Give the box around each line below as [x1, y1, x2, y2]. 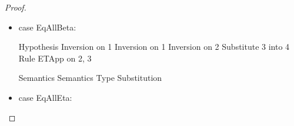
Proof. [5, 1, 26, 13]
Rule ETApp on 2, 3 [18, 52, 92, 64]
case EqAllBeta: [18, 21, 76, 33]
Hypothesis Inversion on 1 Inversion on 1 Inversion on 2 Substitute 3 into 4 [18, 40, 290, 53]
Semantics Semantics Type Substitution [18, 71, 162, 84]
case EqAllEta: [18, 91, 72, 103]
